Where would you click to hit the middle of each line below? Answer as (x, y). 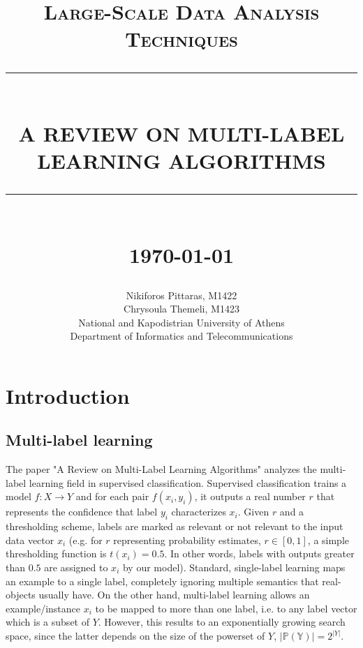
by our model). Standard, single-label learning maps (234, 567)
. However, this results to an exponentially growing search (222, 622)
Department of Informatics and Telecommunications (181, 336)
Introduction (68, 395)
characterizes (199, 512)
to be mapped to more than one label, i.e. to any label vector (226, 608)
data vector (30, 540)
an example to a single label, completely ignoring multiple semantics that (162, 581)
